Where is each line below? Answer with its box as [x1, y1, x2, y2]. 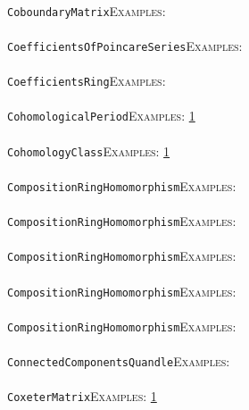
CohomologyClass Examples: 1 [7, 141, 170, 160]
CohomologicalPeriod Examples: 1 [7, 106, 195, 125]
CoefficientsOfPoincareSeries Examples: [7, 36, 243, 54]
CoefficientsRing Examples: [7, 71, 166, 90]
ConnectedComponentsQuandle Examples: [7, 352, 230, 371]
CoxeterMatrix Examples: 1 [7, 387, 157, 406]
